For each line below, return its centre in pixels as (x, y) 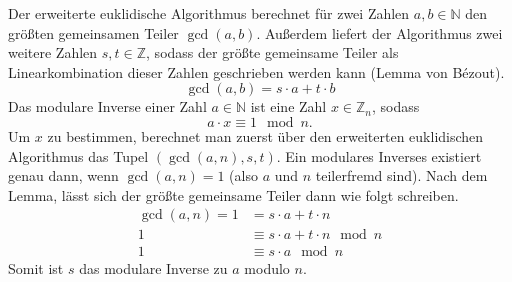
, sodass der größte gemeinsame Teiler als (272, 52)
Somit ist (36, 268)
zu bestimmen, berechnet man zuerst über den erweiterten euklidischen (265, 135)
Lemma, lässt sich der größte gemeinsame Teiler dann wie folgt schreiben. (233, 194)
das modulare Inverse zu (153, 268)
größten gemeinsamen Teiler (93, 32)
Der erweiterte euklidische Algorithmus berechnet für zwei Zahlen (209, 13)
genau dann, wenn (63, 175)
